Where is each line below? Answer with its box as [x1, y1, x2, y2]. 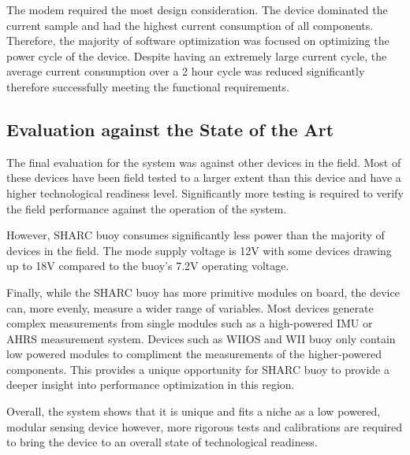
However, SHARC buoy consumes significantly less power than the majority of [6, 227, 385, 243]
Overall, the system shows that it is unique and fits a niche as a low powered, [6, 403, 381, 420]
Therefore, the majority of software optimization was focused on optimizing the [6, 32, 389, 49]
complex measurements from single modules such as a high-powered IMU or [6, 315, 373, 331]
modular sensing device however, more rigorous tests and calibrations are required [6, 418, 403, 435]
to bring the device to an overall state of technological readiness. [6, 434, 318, 450]
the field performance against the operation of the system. [6, 200, 287, 216]
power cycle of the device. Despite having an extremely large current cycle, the [6, 47, 387, 64]
